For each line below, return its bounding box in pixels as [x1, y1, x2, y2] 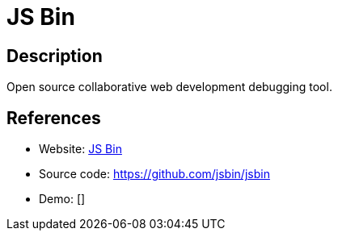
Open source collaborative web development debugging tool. [6, 80, 332, 94]
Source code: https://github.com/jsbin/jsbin [39, 167, 270, 181]
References [6, 107, 101, 128]
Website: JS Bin [39, 142, 122, 156]
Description [6, 45, 103, 66]
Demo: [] [39, 192, 86, 206]
